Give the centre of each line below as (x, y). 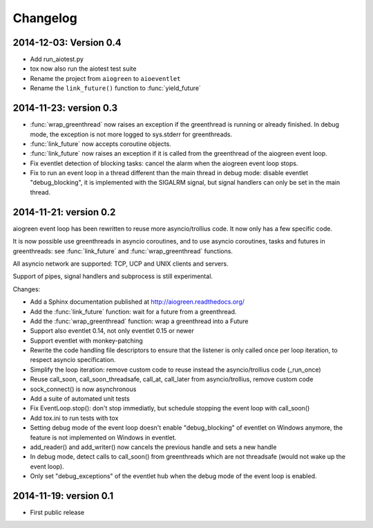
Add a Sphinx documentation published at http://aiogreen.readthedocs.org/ (137, 302)
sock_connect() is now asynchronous (83, 389)
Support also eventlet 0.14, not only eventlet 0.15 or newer (112, 331)
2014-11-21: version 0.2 (64, 212)
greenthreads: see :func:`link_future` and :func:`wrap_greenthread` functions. (123, 251)
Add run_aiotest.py (57, 60)
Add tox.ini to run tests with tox (74, 418)
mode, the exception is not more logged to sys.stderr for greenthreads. (131, 134)
